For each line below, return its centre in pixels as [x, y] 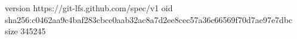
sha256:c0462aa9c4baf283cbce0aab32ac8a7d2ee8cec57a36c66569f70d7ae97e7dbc [149, 19]
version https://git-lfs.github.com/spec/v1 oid [89, 8]
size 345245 [25, 31]
